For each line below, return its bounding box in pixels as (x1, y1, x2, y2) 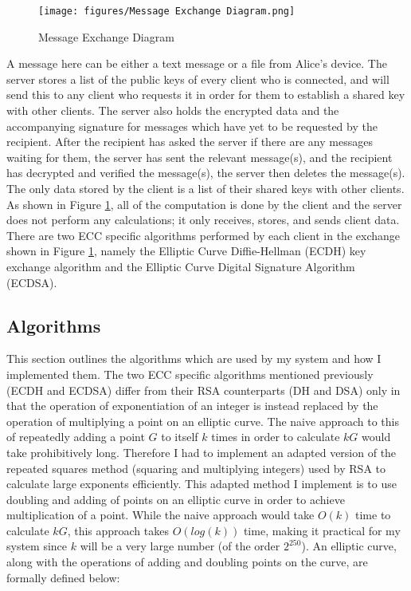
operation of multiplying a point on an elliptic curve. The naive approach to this (6, 412, 399, 429)
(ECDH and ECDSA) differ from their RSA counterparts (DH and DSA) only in (6, 381, 401, 398)
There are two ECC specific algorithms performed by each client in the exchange (6, 227, 400, 243)
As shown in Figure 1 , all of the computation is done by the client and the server (6, 195, 402, 212)
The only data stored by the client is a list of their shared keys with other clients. (6, 180, 405, 196)
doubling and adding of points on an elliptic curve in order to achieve (6, 491, 345, 507)
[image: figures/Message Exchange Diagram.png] (38, 6, 296, 17)
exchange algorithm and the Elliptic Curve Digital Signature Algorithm (6, 258, 355, 274)
